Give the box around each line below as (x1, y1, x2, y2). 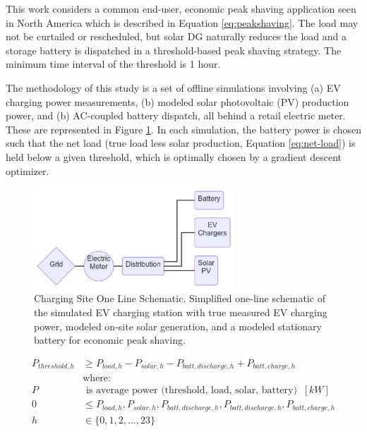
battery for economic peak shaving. (34, 332, 186, 347)
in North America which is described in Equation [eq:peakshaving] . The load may (6, 15, 359, 30)
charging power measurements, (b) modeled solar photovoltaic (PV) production (6, 94, 349, 109)
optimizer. (6, 163, 49, 178)
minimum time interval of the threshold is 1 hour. (6, 56, 221, 71)
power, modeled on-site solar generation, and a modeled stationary (34, 318, 322, 333)
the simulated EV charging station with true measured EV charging (34, 304, 327, 319)
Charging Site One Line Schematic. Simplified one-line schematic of (34, 291, 325, 306)
